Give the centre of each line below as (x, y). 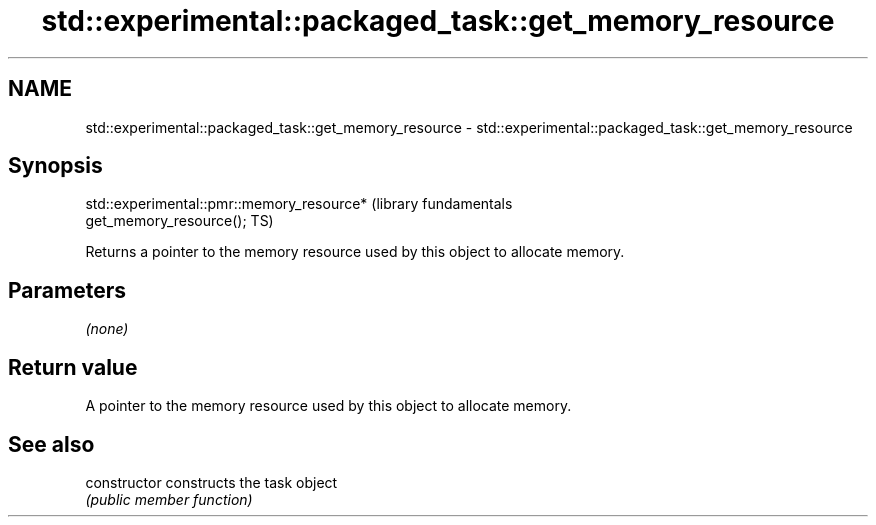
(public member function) (169, 499)
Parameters (67, 290)
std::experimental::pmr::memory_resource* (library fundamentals (299, 204)
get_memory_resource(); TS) (179, 221)
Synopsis (55, 166)
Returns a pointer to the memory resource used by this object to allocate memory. (355, 252)
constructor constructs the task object (211, 482)
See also (51, 444)
